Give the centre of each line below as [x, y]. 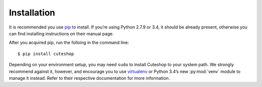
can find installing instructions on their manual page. [61, 33]
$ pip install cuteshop [46, 54]
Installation [32, 13]
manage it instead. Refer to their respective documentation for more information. [89, 78]
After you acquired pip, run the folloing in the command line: [69, 43]
